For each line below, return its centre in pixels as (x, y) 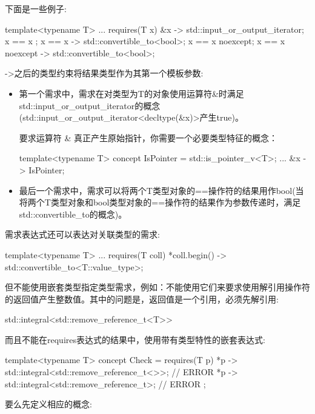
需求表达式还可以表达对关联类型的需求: (82, 234)
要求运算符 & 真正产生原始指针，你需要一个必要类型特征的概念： (148, 137)
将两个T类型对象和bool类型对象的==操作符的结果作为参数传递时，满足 (160, 202)
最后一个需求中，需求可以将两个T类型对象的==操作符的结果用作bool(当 (161, 190)
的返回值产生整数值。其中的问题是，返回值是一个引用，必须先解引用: (142, 299)
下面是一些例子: (36, 8)
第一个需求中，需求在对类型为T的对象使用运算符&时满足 (131, 93)
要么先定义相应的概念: (48, 404)
